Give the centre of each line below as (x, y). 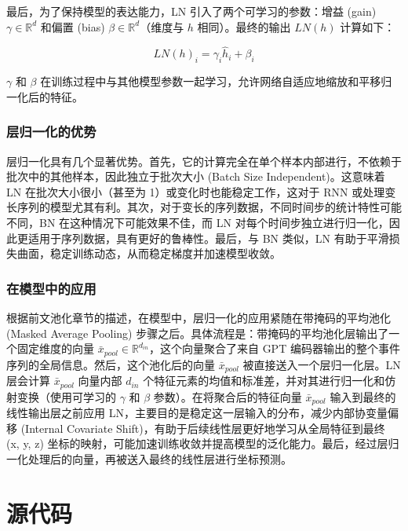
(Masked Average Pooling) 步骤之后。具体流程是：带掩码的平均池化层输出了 (198, 333)
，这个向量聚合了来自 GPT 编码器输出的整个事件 (274, 348)
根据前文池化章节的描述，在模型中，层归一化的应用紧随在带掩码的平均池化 (199, 317)
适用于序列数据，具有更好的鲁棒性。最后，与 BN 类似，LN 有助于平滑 (208, 238)
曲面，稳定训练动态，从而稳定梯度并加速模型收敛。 (149, 253)
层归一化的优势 (51, 132)
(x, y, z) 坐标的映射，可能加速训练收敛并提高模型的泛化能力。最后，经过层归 (203, 443)
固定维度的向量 (55, 348)
